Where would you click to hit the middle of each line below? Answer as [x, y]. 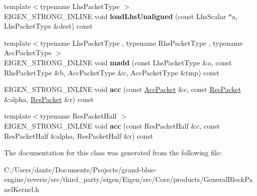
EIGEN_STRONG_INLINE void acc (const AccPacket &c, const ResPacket [122, 89]
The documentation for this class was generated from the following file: [113, 153]
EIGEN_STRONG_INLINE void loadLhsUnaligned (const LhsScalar [115, 16]
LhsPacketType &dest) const [48, 26]
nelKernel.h [22, 189]
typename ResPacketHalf [78, 116]
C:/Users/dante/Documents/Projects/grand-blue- [80, 169]
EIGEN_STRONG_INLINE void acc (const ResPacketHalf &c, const [112, 125]
